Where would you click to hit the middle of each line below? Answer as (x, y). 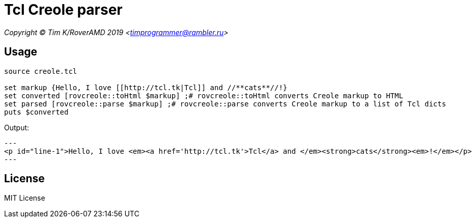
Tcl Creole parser (63, 10)
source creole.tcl (41, 71)
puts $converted (36, 112)
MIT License (25, 198)
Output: (17, 127)
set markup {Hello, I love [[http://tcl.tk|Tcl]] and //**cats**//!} (146, 87)
